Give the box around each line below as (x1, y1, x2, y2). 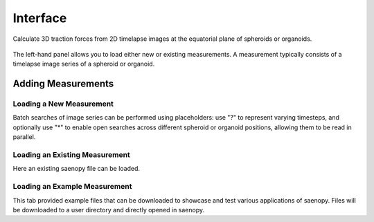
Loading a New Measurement (12, 99, 114, 109)
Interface (12, 10, 67, 26)
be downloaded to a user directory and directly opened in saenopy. (12, 205, 205, 214)
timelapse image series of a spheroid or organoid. (12, 59, 155, 68)
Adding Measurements (12, 78, 114, 90)
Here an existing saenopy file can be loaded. (12, 165, 141, 173)
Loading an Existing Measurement (12, 150, 131, 160)
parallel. (12, 133, 36, 141)
